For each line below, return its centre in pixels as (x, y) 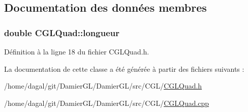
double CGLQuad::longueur (62, 32)
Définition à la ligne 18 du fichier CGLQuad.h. (77, 51)
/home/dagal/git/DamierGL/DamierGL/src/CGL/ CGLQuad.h (103, 86)
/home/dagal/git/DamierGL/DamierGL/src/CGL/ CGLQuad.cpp (107, 103)
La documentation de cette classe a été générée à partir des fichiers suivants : (124, 68)
